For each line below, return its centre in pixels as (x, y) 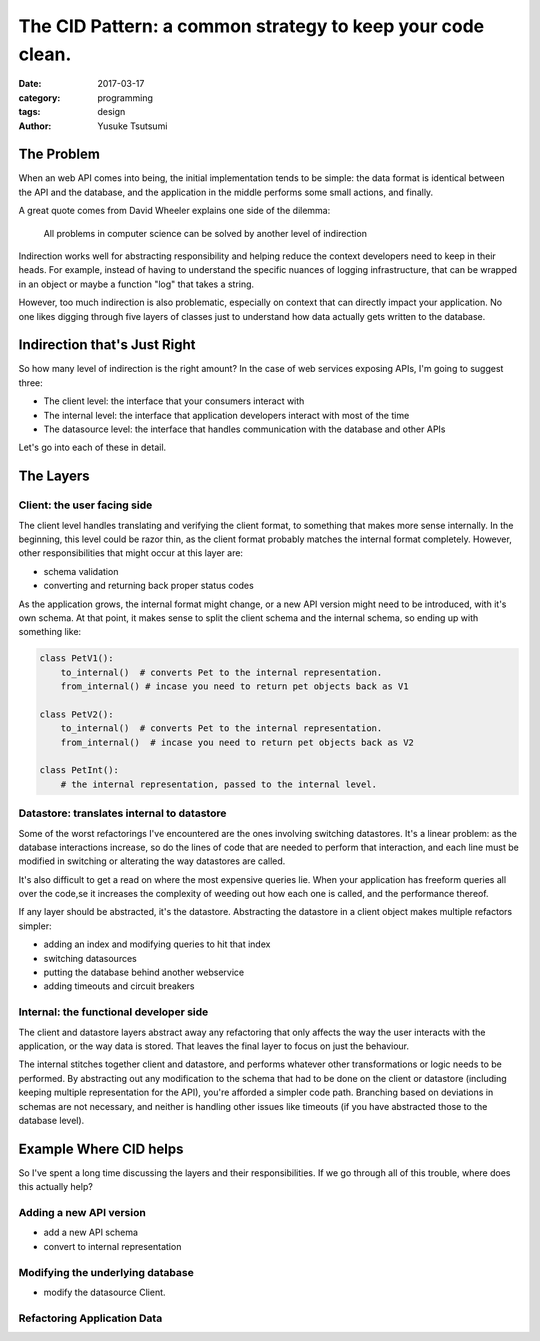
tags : (29, 112)
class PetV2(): (76, 714)
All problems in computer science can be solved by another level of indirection (205, 233)
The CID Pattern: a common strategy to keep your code (251, 26)
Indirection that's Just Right (107, 345)
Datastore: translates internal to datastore (122, 813)
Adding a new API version (82, 1212)
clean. (45, 54)
